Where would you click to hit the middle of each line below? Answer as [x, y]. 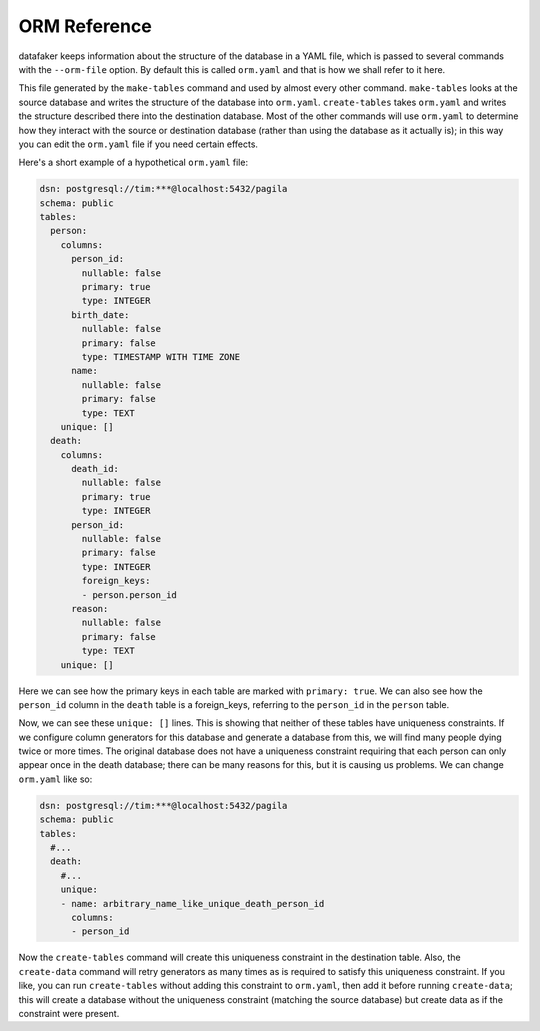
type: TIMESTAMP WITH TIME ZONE [160, 356]
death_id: [95, 469]
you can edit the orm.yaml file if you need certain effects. [138, 144]
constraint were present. [69, 1013]
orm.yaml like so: [55, 779]
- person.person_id [129, 594]
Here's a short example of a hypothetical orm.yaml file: [133, 162]
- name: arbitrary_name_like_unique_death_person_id [192, 903]
